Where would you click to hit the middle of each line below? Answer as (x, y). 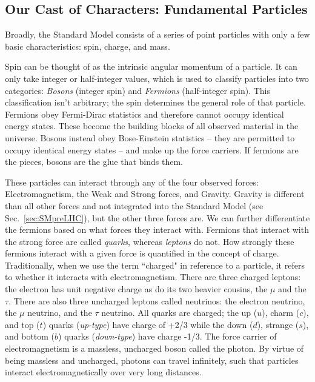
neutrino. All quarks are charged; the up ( (179, 313)
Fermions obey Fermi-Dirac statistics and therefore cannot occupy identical (144, 114)
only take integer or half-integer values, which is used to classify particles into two (157, 78)
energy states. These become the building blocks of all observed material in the (152, 126)
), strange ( (278, 324)
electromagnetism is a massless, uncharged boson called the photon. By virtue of (154, 348)
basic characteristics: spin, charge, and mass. (88, 46)
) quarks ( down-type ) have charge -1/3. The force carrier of (167, 336)
